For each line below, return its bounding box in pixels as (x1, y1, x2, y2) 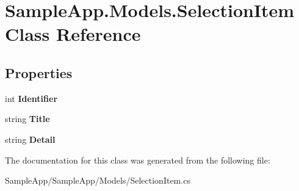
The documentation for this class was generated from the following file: (5, 153, 270, 166)
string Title (5, 112, 50, 125)
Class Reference (5, 21, 141, 46)
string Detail (5, 132, 56, 145)
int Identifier (5, 92, 58, 104)
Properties (5, 63, 73, 82)
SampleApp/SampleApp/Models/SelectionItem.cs (5, 174, 190, 187)
